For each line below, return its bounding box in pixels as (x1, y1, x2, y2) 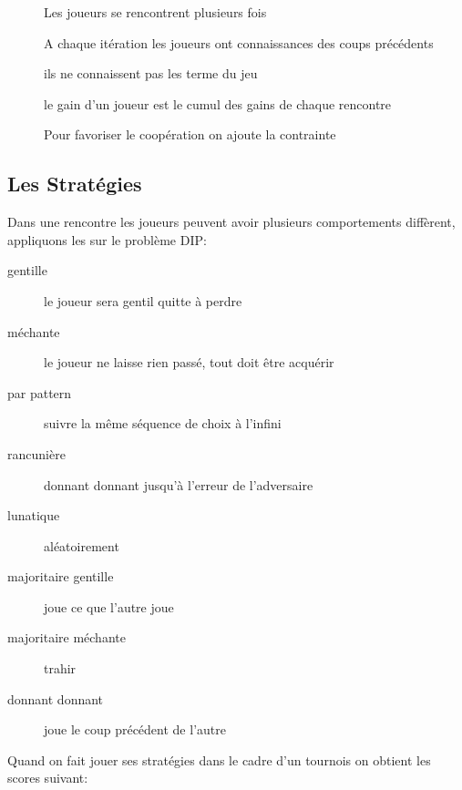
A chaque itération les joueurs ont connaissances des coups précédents (44, 33, 434, 52)
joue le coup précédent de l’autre (44, 720, 226, 739)
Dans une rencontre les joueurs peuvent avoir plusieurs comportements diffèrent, (7, 212, 456, 231)
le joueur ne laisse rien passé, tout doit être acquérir (44, 353, 334, 372)
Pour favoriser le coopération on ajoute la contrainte (44, 125, 336, 144)
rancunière (7, 444, 66, 463)
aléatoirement (44, 536, 119, 555)
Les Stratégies (7, 169, 142, 198)
